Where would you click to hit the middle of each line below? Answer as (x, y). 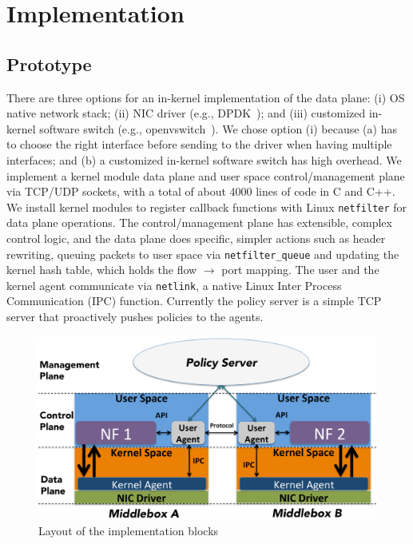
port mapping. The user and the (300, 270)
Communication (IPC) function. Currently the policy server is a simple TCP (194, 301)
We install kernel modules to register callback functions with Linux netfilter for (207, 206)
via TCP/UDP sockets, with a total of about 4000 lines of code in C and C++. (201, 191)
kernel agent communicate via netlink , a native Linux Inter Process (174, 285)
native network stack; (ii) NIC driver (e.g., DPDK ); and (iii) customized (186, 113)
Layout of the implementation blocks (129, 531)
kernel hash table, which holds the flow (102, 270)
